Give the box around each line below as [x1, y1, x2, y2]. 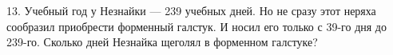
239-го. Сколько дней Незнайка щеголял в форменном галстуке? [6, 33, 318, 50]
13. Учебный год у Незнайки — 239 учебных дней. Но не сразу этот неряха [6, 2, 376, 18]
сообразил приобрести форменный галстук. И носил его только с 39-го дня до [6, 18, 387, 34]
